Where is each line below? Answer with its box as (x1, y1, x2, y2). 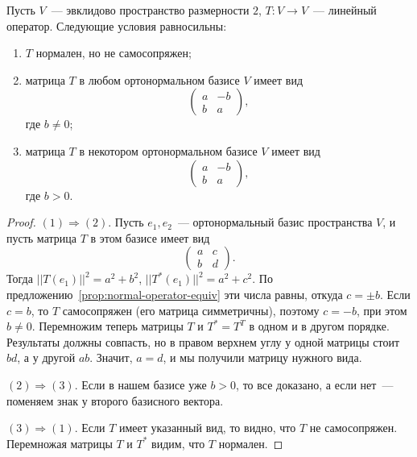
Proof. (6, 214, 36, 231)
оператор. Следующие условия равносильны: (6, 17, 227, 34)
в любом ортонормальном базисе (79, 71, 240, 88)
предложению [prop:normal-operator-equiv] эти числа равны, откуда (6, 285, 343, 302)
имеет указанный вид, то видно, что (118, 419, 296, 436)
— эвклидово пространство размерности (51, 2, 250, 18)
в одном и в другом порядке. (249, 318, 390, 334)
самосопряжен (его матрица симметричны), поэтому (62, 301, 320, 318)
